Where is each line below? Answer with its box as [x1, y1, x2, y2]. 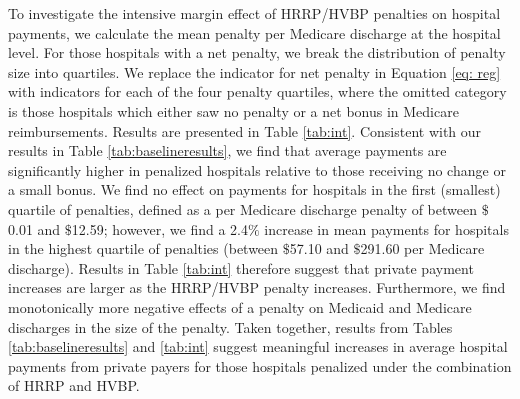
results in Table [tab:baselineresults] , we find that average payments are [8, 140, 447, 161]
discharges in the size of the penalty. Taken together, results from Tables [8, 316, 453, 337]
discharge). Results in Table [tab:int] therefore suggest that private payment [8, 257, 474, 278]
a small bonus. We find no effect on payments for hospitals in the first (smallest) [8, 179, 501, 200]
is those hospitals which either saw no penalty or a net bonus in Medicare [8, 100, 459, 121]
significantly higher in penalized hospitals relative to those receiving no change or [8, 159, 506, 180]
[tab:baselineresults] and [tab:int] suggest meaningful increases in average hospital [8, 336, 508, 357]
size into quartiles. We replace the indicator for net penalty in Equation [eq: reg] [8, 61, 501, 82]
